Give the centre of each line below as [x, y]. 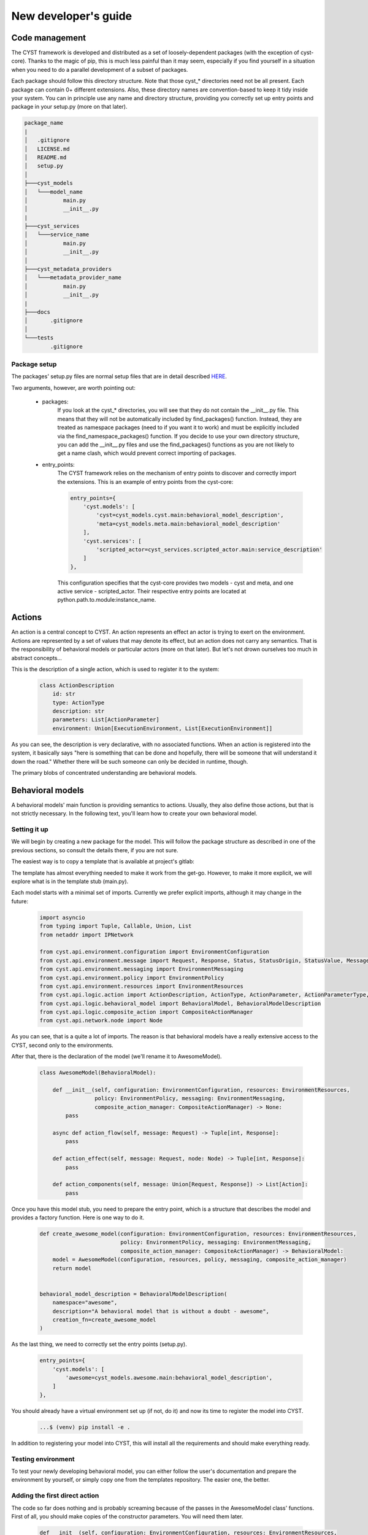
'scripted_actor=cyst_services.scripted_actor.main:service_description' [209, 549]
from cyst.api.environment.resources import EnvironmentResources [141, 986]
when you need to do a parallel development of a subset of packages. [100, 69]
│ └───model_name [53, 192]
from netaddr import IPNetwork [87, 935]
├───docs [37, 312]
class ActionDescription [77, 685]
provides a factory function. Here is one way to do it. [78, 1218]
